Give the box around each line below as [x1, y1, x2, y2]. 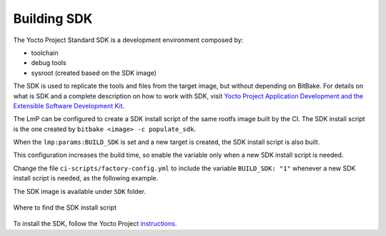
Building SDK [13, 11, 93, 26]
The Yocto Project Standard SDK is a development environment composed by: [13, 36, 244, 44]
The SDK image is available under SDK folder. [13, 187, 147, 195]
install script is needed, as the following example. [13, 174, 159, 183]
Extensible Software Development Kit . [13, 101, 125, 110]
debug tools [31, 58, 67, 67]
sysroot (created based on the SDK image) [31, 68, 157, 77]
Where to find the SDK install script [13, 203, 117, 212]
